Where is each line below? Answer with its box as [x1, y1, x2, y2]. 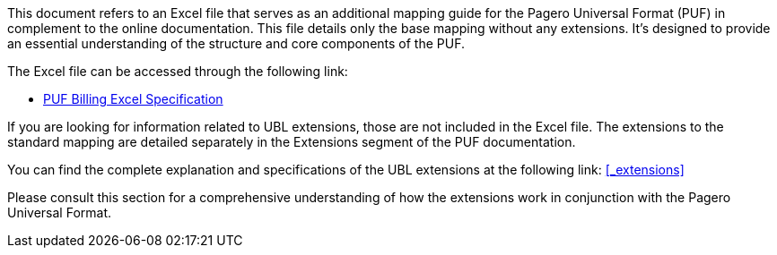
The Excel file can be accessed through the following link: [7, 64, 348, 79]
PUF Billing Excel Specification [43, 91, 223, 106]
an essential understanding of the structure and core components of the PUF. [7, 36, 466, 51]
